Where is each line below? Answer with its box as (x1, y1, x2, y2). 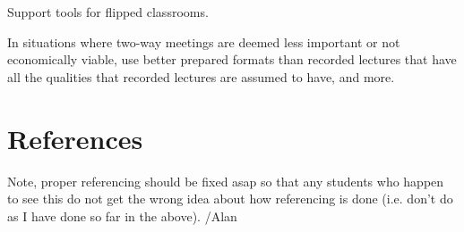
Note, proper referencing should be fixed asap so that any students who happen (7, 171, 444, 190)
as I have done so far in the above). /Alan (7, 206, 237, 225)
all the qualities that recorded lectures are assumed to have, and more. (7, 67, 395, 86)
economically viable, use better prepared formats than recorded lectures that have (7, 50, 457, 69)
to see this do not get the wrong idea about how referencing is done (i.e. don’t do (7, 189, 453, 208)
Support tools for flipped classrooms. (7, 3, 209, 21)
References (7, 120, 143, 156)
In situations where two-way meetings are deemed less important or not (7, 32, 400, 51)
